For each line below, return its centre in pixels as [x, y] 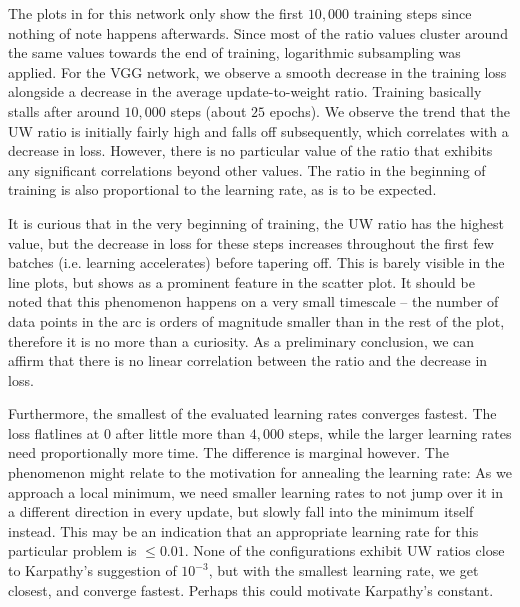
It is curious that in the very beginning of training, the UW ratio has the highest [256, 222]
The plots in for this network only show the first [156, 13]
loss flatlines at [54, 432]
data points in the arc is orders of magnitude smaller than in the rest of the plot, [256, 320]
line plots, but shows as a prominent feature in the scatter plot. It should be [241, 281]
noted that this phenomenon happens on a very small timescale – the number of [253, 301]
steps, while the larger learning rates [400, 432]
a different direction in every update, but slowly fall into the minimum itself [241, 511]
